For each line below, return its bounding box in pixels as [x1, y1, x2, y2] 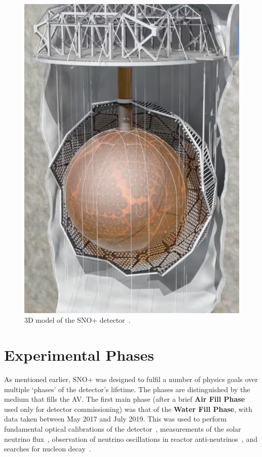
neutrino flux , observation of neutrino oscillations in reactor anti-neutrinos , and [4, 433, 257, 444]
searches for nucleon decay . [4, 443, 91, 454]
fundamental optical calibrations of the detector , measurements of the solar [4, 424, 241, 434]
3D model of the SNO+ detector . [24, 315, 131, 325]
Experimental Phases [4, 345, 155, 365]
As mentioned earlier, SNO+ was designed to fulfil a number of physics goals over [4, 374, 258, 385]
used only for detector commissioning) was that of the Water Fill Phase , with [4, 403, 252, 414]
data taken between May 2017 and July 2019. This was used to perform [4, 413, 227, 424]
